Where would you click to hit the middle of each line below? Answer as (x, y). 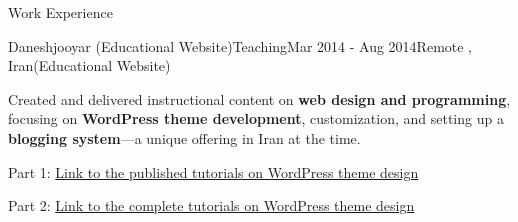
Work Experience (60, 12)
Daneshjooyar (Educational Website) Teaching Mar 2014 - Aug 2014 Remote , (240, 45)
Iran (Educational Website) (89, 65)
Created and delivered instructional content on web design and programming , (259, 98)
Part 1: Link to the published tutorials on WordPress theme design (213, 171)
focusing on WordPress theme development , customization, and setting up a (256, 118)
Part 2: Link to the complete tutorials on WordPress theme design (211, 205)
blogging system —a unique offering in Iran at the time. (184, 137)
